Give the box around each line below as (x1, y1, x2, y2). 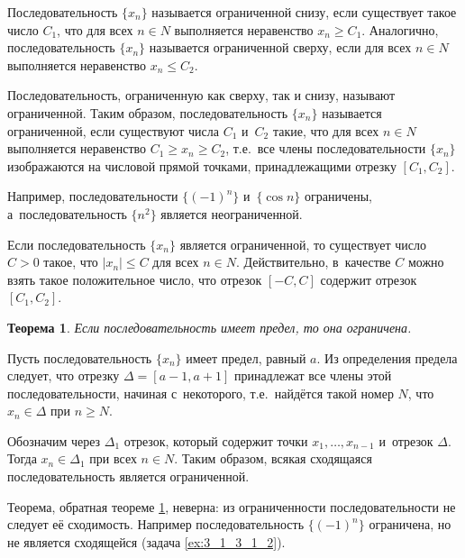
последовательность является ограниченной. (7, 467, 250, 486)
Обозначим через (7, 431, 101, 450)
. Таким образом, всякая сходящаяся (174, 449, 372, 468)
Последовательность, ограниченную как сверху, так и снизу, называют (7, 86, 396, 105)
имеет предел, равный (186, 348, 306, 367)
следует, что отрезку (7, 366, 120, 385)
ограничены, (305, 187, 373, 206)
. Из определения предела (316, 348, 458, 367)
